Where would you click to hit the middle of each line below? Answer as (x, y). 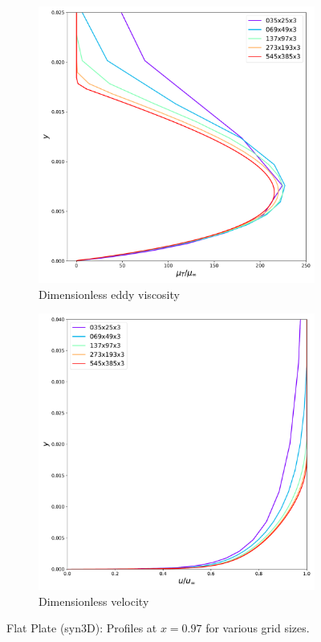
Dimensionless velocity (94, 601)
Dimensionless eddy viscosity (109, 294)
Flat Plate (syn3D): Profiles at (82, 628)
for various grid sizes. (258, 628)
